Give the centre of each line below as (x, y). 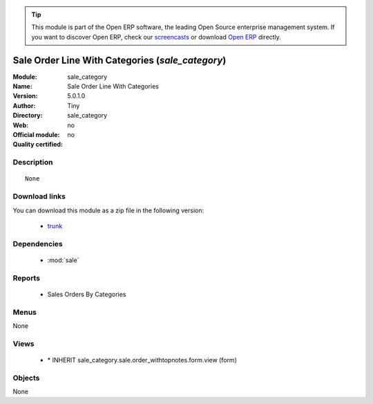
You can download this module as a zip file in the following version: (108, 210)
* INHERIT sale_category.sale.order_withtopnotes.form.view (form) (142, 360)
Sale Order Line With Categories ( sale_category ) (119, 60)
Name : (22, 86)
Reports (27, 278)
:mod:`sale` (63, 260)
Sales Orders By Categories (87, 294)
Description (33, 163)
